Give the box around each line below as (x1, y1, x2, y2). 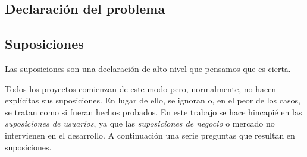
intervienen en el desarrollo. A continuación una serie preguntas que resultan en (5, 128, 295, 141)
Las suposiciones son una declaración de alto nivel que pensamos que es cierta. (5, 62, 291, 74)
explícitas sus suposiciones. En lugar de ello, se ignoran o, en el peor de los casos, (5, 94, 300, 106)
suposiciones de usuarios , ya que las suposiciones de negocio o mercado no (5, 117, 275, 130)
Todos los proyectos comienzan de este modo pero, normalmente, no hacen (5, 82, 277, 95)
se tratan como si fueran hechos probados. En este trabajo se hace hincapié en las (5, 105, 302, 118)
